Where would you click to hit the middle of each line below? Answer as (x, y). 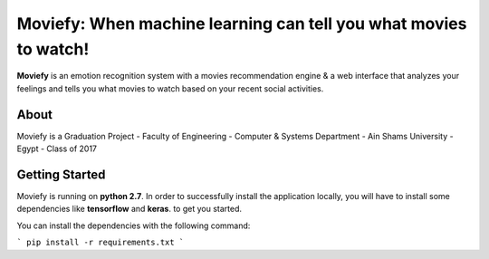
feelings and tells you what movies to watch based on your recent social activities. (170, 88)
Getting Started (61, 174)
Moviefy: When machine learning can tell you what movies (242, 24)
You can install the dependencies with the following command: (134, 225)
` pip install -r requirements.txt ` (101, 243)
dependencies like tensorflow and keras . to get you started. (129, 209)
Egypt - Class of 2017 (57, 149)
